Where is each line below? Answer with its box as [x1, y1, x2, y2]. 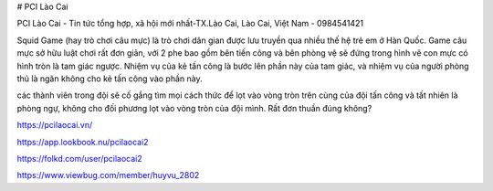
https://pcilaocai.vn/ [16, 120, 93, 131]
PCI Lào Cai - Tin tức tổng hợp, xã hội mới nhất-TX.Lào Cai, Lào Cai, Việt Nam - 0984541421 [16, 18, 364, 29]
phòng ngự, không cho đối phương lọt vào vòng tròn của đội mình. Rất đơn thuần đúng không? [16, 102, 372, 113]
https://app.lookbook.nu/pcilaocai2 [16, 136, 150, 147]
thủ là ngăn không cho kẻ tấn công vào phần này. [16, 73, 203, 84]
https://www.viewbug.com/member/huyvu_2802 [16, 170, 200, 181]
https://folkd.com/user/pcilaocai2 [16, 153, 142, 164]
